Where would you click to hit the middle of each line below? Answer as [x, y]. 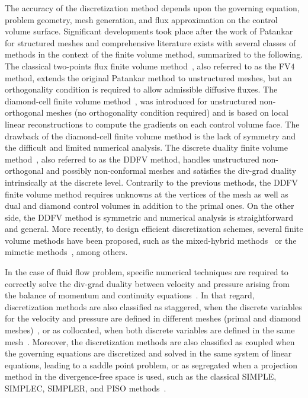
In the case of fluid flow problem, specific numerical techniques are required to [147, 272]
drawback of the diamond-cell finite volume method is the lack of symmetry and [150, 136]
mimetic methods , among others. [66, 252]
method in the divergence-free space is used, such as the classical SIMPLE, [141, 376]
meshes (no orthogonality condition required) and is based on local [167, 112]
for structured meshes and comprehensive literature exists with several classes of [150, 42]
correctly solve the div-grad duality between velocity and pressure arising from [147, 283]
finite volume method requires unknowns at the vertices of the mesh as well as [147, 194]
